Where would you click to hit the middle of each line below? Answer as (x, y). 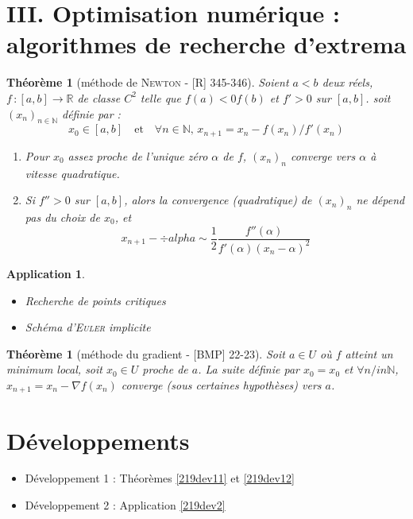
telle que (161, 97)
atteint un (369, 353)
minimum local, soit (54, 369)
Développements (98, 440)
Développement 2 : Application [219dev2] (125, 505)
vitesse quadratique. (72, 173)
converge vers (323, 155)
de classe (99, 97)
